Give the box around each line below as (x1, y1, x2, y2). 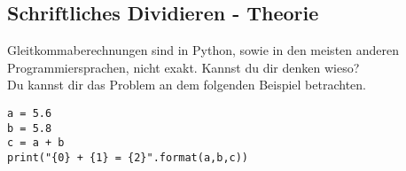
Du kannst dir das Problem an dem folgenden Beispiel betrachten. (7, 75, 367, 94)
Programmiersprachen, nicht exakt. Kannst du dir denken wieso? (7, 58, 360, 76)
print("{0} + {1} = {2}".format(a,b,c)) (7, 151, 249, 164)
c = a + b (7, 136, 65, 150)
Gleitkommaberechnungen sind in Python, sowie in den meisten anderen (7, 41, 400, 59)
